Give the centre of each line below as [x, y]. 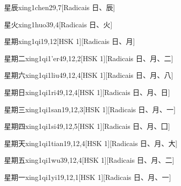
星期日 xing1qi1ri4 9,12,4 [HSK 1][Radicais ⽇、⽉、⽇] [87, 92]
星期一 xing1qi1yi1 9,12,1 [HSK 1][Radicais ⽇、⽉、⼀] [88, 177]
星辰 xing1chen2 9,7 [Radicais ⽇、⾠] [60, 7]
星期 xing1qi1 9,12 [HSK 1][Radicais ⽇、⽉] [70, 41]
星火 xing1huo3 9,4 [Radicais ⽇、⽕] [58, 24]
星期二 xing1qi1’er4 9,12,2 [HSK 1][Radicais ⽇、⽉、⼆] [89, 58]
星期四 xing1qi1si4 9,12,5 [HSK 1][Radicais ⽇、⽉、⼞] [87, 126]
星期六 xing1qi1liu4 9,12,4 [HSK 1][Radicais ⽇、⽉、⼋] [89, 75]
